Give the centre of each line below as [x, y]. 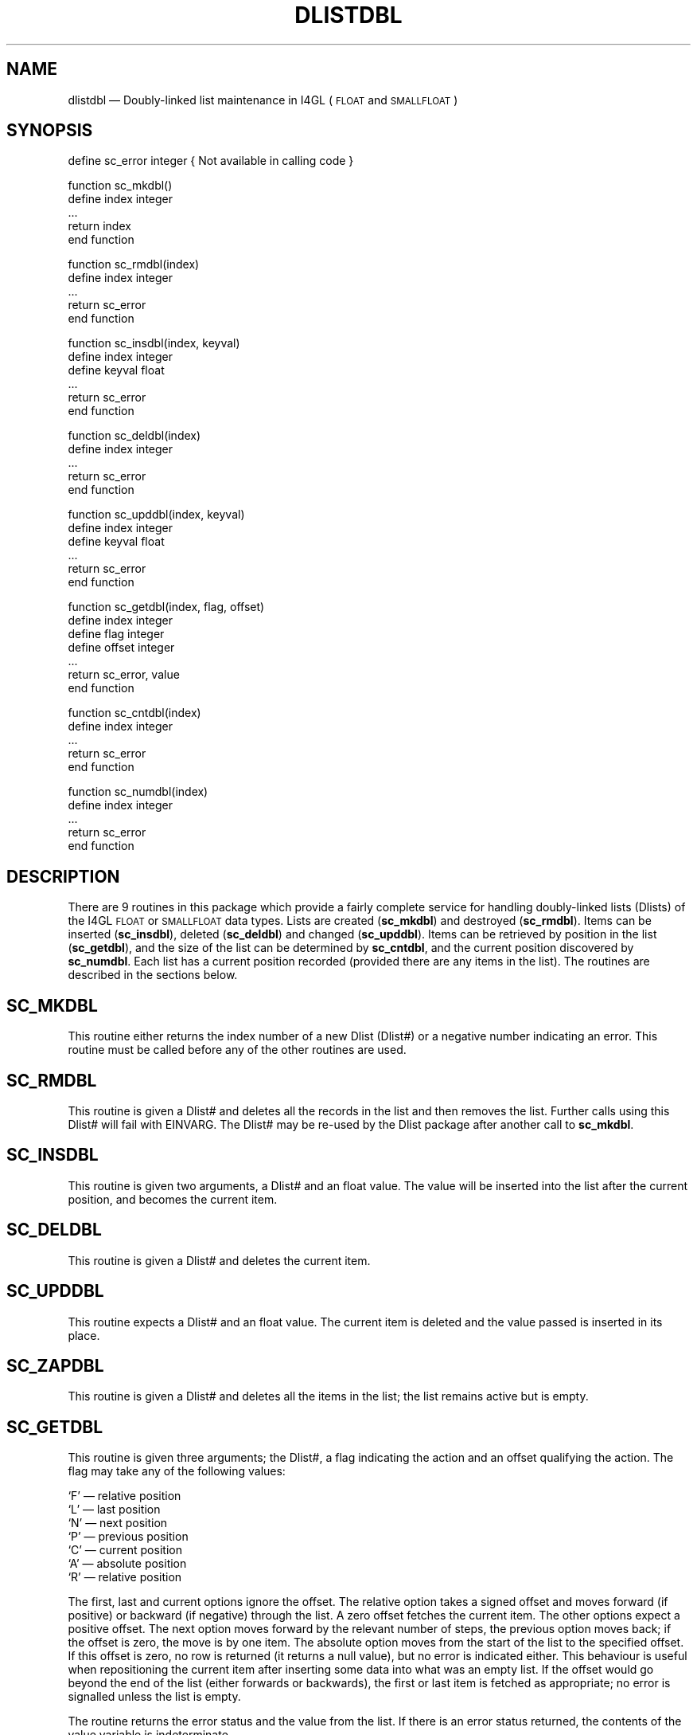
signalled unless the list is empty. [154, 1697]
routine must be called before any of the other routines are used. [237, 1050]
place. [84, 1335]
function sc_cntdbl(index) [134, 713]
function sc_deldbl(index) [134, 436]
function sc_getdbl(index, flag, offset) [166, 607]
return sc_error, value [124, 675]
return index [99, 226]
